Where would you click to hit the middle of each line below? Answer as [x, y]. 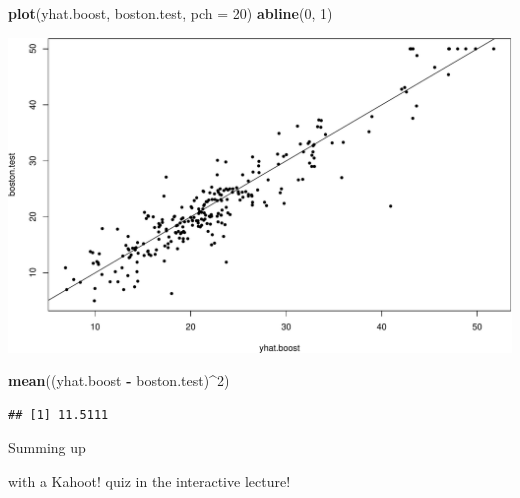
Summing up [47, 447]
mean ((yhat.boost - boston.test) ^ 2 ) [119, 380]
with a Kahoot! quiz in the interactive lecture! [149, 480]
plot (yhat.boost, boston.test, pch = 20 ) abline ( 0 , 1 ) [170, 13]
